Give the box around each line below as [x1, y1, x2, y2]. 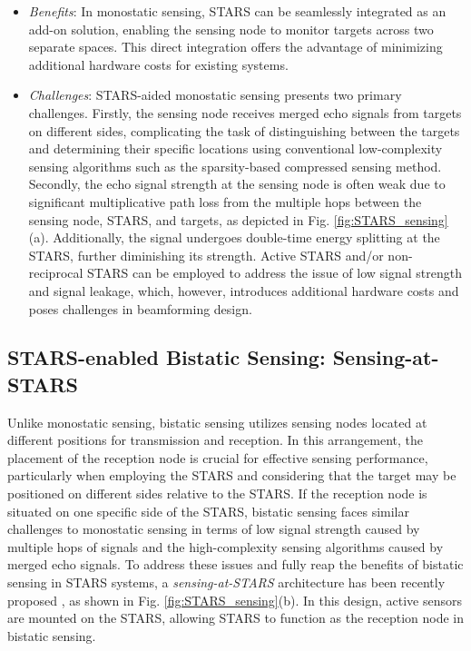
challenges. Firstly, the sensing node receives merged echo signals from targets [28, 103, 462, 122]
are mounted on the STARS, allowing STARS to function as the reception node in [7, 608, 465, 627]
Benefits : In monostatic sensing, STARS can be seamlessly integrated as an [28, 2, 446, 20]
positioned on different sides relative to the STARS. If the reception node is [7, 484, 427, 503]
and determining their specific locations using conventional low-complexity [28, 139, 443, 158]
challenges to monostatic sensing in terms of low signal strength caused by [7, 519, 420, 538]
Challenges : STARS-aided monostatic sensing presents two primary [28, 85, 402, 104]
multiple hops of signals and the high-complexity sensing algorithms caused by [7, 537, 444, 556]
